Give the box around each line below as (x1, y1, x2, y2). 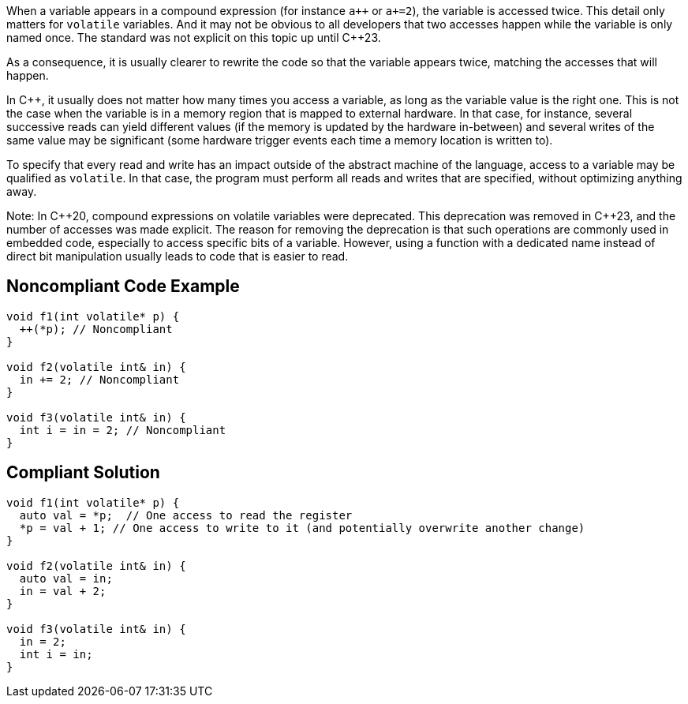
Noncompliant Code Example (6, 276, 240, 297)
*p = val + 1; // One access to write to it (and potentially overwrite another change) (19, 521, 585, 534)
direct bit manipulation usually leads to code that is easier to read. (6, 249, 349, 263)
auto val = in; (19, 571, 113, 585)
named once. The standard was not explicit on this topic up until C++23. (6, 31, 381, 44)
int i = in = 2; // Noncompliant (19, 423, 226, 436)
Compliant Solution (6, 462, 160, 483)
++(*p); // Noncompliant (19, 322, 173, 335)
